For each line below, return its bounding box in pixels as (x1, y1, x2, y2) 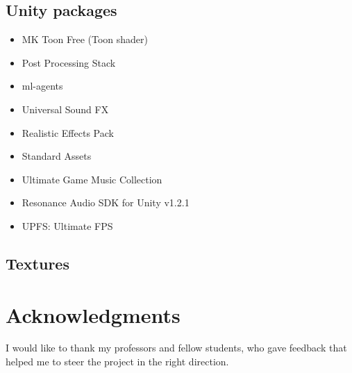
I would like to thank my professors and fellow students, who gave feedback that (6, 340, 347, 355)
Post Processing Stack (22, 55, 116, 69)
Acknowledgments (6, 300, 181, 329)
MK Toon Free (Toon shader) (22, 32, 148, 47)
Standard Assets (22, 149, 92, 163)
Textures (6, 252, 69, 274)
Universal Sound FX (22, 101, 109, 116)
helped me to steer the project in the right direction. (6, 354, 229, 369)
